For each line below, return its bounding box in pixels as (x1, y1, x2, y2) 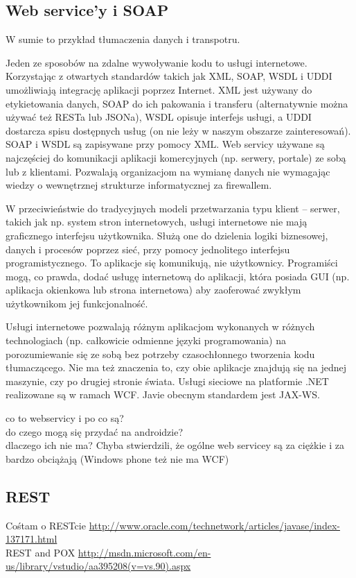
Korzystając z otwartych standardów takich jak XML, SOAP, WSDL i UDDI (6, 69, 332, 83)
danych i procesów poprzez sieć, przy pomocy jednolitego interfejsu (6, 241, 290, 256)
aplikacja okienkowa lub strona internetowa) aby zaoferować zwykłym (6, 282, 301, 297)
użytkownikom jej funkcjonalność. (6, 296, 148, 310)
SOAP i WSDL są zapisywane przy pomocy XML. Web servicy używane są (6, 137, 325, 151)
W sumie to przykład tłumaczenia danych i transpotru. (6, 32, 240, 46)
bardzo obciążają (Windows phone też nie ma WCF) (6, 451, 229, 466)
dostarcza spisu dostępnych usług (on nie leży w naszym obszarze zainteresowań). (6, 123, 351, 137)
